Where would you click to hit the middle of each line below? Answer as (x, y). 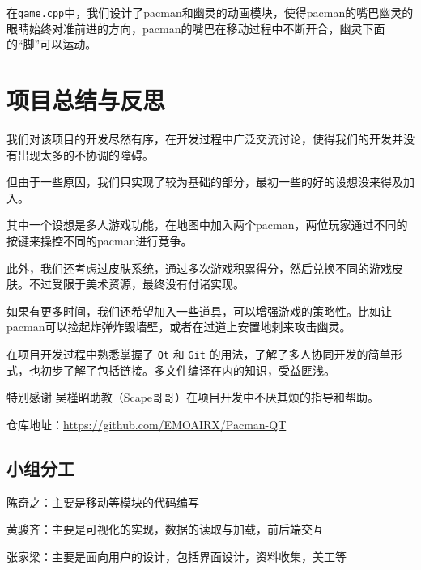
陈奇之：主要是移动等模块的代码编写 (103, 502)
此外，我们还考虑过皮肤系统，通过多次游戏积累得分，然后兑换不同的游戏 (199, 268)
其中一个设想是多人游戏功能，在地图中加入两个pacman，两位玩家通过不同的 (207, 225)
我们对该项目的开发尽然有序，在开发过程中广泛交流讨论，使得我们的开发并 (205, 138)
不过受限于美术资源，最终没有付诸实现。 (136, 284)
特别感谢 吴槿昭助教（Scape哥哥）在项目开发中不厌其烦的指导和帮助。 (193, 397)
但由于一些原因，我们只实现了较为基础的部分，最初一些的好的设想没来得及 (205, 182)
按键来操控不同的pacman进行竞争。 (100, 240)
